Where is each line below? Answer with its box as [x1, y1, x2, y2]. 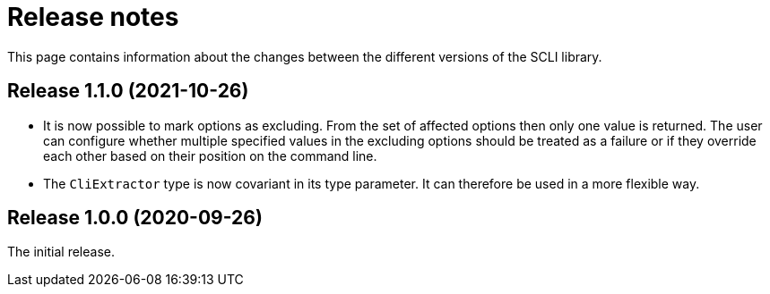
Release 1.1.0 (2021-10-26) [7, 80, 249, 103]
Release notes [7, 2, 179, 32]
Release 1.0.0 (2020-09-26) [7, 206, 263, 230]
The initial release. [7, 244, 115, 260]
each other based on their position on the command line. [43, 147, 377, 164]
